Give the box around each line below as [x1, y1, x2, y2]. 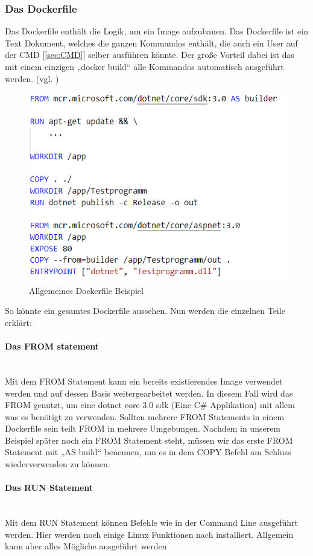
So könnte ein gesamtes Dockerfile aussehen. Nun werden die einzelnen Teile [5, 304, 285, 317]
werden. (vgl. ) [5, 72, 59, 85]
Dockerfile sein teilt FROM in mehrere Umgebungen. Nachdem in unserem [5, 422, 281, 435]
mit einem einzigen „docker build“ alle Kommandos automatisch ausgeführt [5, 60, 284, 72]
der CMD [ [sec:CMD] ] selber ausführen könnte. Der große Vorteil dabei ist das [5, 48, 294, 61]
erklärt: [5, 316, 32, 328]
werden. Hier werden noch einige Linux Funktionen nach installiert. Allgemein [5, 528, 294, 540]
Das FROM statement [5, 340, 100, 353]
